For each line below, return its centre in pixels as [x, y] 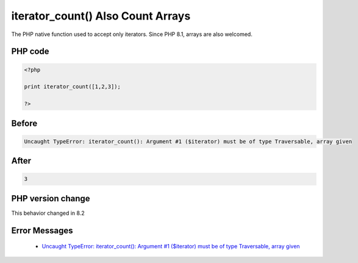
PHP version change [51, 198]
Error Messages [42, 230]
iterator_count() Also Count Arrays [101, 16]
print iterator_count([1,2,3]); [73, 87]
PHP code [30, 52]
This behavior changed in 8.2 [48, 213]
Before [24, 123]
